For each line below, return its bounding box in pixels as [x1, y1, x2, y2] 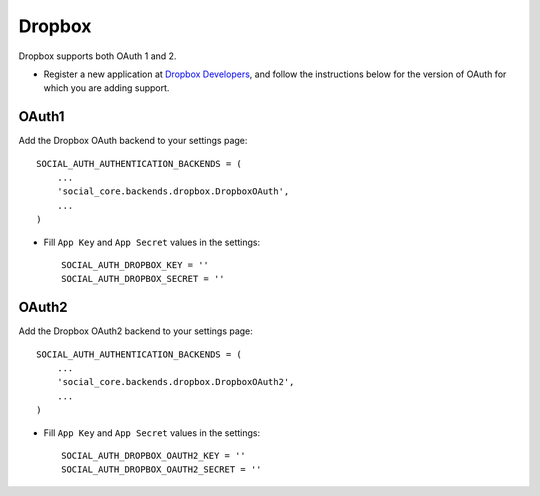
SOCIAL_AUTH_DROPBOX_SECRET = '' [61, 273, 225, 285]
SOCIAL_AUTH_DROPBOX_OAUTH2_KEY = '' [61, 450, 247, 461]
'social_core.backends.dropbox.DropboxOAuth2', [56, 376, 295, 388]
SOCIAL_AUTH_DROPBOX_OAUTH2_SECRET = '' [61, 464, 262, 475]
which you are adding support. [43, 82, 170, 94]
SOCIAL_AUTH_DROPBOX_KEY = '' [61, 259, 210, 270]
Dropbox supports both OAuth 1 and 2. [18, 50, 177, 62]
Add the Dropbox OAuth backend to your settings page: [18, 135, 248, 147]
